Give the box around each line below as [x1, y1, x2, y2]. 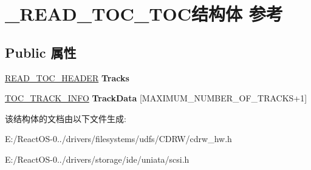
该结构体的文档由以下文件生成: [5, 112, 126, 124]
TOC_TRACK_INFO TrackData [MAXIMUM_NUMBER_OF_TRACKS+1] [5, 92, 307, 104]
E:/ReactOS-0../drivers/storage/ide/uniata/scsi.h [5, 152, 190, 165]
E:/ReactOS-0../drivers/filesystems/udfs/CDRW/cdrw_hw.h [5, 132, 232, 145]
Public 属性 [5, 42, 77, 61]
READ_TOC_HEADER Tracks [5, 71, 129, 84]
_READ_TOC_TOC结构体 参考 [5, 1, 283, 26]
